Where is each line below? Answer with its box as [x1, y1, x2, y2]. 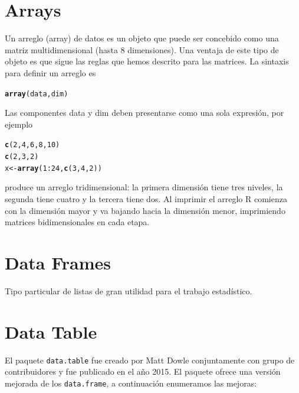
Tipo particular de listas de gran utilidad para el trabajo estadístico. [5, 284, 252, 297]
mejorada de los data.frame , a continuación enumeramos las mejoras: [5, 376, 257, 389]
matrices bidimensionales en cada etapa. [5, 216, 150, 228]
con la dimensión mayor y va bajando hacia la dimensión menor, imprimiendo [5, 204, 285, 216]
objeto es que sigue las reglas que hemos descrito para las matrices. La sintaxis [5, 55, 289, 67]
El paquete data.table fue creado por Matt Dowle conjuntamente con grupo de [5, 353, 295, 366]
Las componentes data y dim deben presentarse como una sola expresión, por [5, 106, 284, 119]
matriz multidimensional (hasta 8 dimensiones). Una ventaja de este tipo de [5, 43, 279, 56]
